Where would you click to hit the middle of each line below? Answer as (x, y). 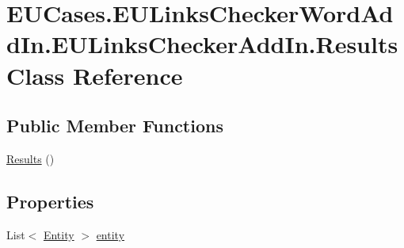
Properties (50, 201)
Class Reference (95, 75)
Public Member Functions (115, 126)
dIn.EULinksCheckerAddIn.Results (202, 44)
